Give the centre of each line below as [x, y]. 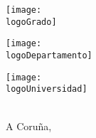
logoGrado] [31, 22]
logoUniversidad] [47, 89]
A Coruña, [29, 126]
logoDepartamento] [49, 55]
